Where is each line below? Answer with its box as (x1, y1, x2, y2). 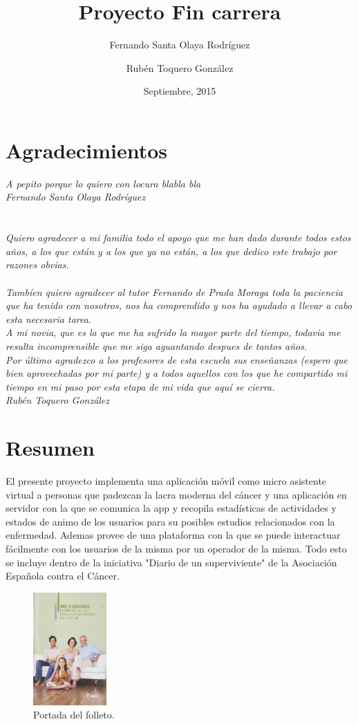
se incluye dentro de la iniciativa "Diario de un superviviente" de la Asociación (6, 555, 337, 569)
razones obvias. (6, 257, 69, 272)
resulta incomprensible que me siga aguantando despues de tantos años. (6, 338, 308, 353)
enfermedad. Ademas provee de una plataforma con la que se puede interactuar (6, 528, 341, 542)
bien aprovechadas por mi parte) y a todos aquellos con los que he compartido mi (6, 366, 348, 380)
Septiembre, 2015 (143, 84, 216, 98)
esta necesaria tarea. (6, 311, 92, 326)
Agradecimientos (6, 136, 168, 164)
